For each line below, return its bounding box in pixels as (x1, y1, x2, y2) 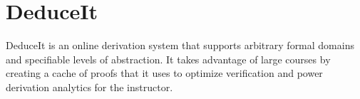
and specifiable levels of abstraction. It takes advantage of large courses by (6, 51, 331, 66)
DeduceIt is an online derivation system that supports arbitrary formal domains (6, 38, 354, 53)
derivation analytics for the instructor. (6, 79, 173, 94)
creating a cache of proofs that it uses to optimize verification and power (6, 66, 323, 80)
